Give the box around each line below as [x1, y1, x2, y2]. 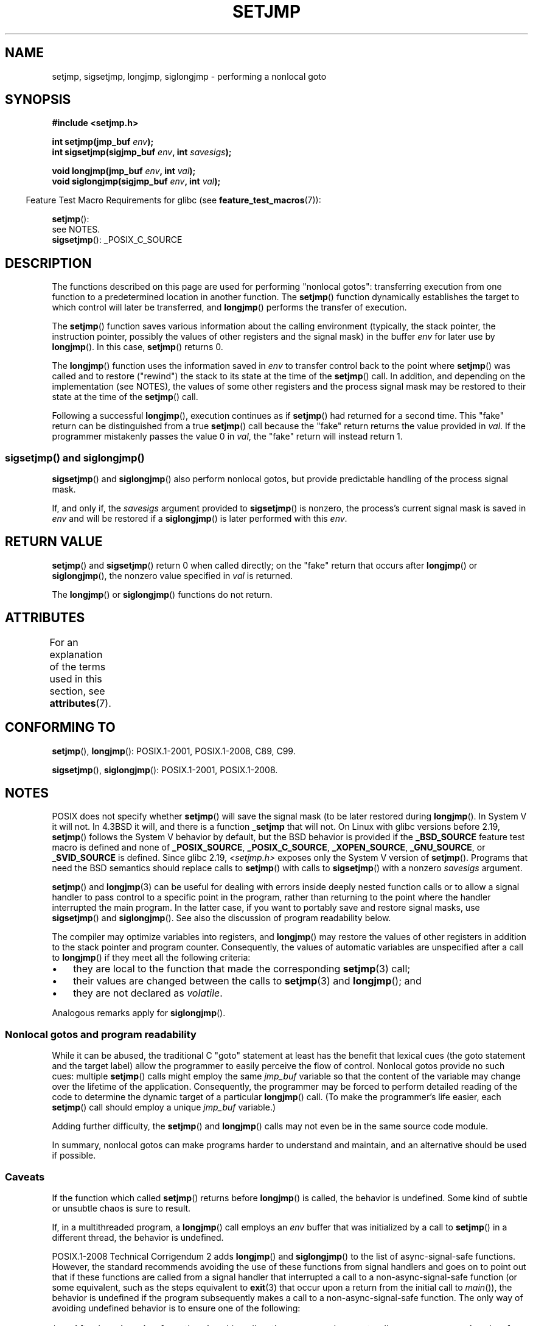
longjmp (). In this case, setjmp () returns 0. [52, 342, 223, 353]
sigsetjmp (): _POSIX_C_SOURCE [52, 234, 183, 245]
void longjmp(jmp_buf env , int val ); [52, 166, 196, 177]
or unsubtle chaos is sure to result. [52, 1202, 191, 1213]
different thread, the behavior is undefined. [52, 1232, 224, 1243]
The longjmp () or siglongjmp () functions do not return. [52, 589, 273, 600]
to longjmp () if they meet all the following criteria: [52, 952, 251, 963]
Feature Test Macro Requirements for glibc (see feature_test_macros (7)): [26, 195, 321, 206]
